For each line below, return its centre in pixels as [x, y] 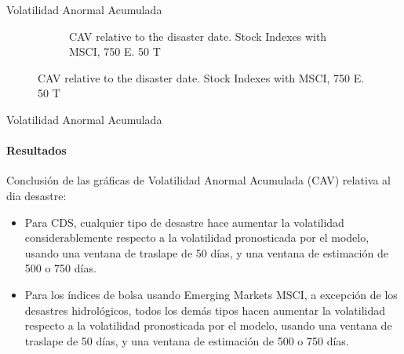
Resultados [36, 150]
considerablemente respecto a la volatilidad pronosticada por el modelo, [197, 237]
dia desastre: [36, 195]
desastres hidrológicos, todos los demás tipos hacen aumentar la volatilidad [205, 310]
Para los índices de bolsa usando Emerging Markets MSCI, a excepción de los [211, 294]
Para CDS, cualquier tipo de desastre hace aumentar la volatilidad [184, 222]
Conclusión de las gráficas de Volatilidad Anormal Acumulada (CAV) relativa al [198, 180]
